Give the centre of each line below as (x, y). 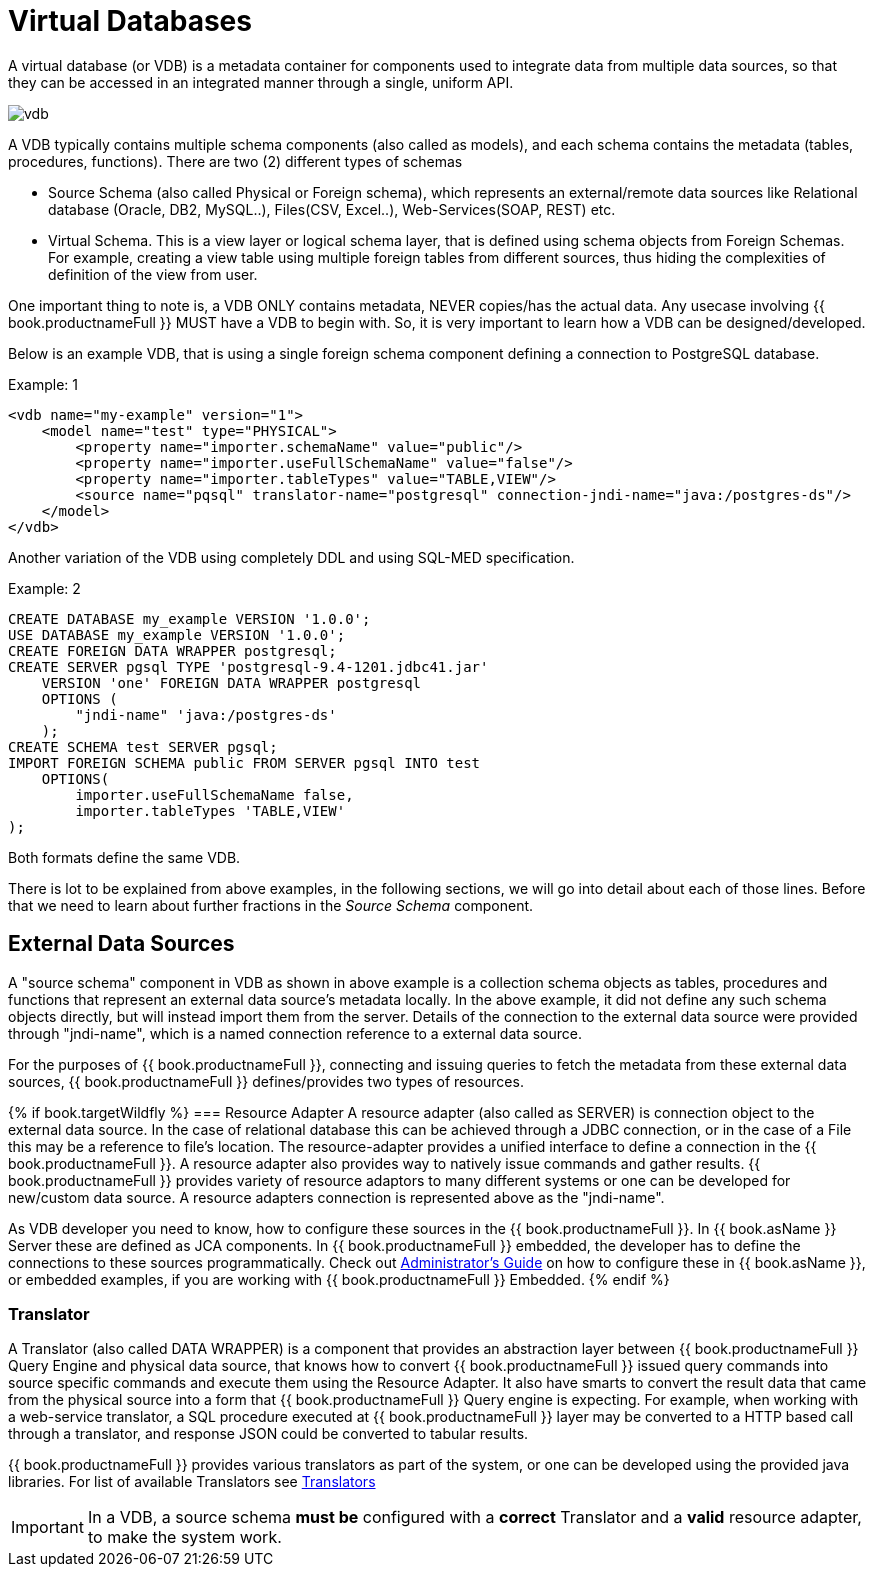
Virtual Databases (130, 21)
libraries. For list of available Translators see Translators (192, 1482)
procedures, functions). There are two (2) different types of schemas (235, 161)
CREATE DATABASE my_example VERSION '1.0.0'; (189, 618)
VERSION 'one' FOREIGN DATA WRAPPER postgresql (231, 682)
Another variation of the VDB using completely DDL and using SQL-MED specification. (291, 557)
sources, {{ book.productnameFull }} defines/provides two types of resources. (266, 1081)
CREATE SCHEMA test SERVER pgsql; (143, 746)
